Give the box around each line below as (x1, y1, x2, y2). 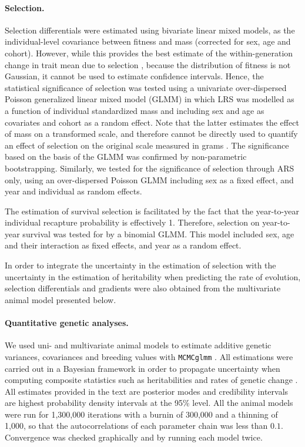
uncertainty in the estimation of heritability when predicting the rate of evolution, (5, 270, 301, 283)
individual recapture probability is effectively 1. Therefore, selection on (5, 216, 260, 228)
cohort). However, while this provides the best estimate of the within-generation (5, 46, 293, 59)
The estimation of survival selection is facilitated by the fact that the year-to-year (5, 204, 299, 217)
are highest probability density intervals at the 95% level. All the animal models (5, 396, 293, 409)
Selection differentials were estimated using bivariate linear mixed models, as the (5, 23, 295, 36)
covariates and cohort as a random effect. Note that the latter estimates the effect (5, 116, 299, 128)
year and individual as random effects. (5, 185, 142, 197)
